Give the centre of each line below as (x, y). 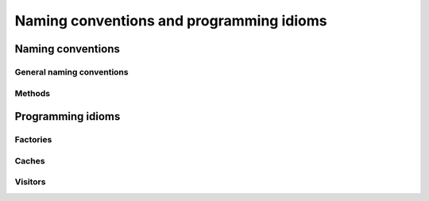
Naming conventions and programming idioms (171, 21)
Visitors (30, 182)
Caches (30, 160)
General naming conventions (71, 72)
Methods (33, 93)
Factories (33, 140)
